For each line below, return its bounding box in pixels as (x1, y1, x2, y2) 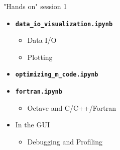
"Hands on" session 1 (4, 1, 67, 11)
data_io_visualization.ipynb (15, 20, 113, 28)
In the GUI (15, 119, 50, 130)
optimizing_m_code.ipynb (15, 71, 98, 79)
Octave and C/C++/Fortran (27, 102, 116, 113)
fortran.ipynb (15, 88, 62, 96)
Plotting (27, 51, 53, 62)
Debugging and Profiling (27, 136, 103, 146)
